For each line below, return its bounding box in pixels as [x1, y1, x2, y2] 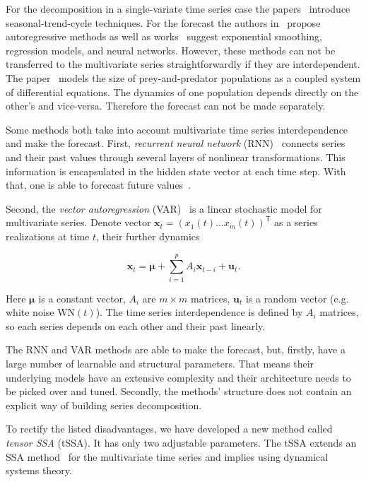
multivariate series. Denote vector [6, 215, 151, 230]
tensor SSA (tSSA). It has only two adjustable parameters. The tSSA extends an [6, 435, 357, 449]
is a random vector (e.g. [245, 290, 349, 305]
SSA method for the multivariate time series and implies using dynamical [6, 449, 329, 464]
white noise [6, 305, 54, 319]
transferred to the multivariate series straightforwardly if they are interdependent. [6, 57, 360, 71]
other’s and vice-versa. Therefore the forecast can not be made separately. [6, 98, 326, 113]
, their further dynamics [96, 228, 200, 243]
